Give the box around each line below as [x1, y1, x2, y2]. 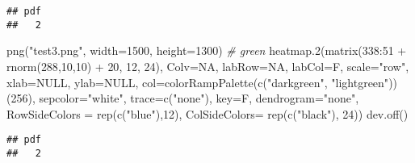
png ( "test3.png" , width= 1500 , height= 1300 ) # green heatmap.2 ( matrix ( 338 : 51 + [6, 42, 407, 59]
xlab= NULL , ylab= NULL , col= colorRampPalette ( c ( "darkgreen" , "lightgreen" [6, 73, 389, 90]
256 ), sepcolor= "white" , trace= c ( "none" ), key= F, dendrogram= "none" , [10, 90, 359, 107]
